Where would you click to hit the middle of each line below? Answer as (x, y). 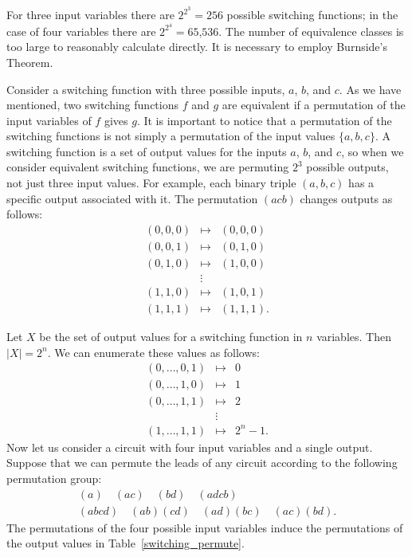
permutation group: (54, 479)
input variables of (49, 120)
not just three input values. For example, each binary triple (151, 183)
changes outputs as (346, 198)
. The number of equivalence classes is (311, 31)
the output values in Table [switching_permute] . (126, 543)
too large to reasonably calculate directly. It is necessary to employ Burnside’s (197, 47)
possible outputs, (347, 167)
